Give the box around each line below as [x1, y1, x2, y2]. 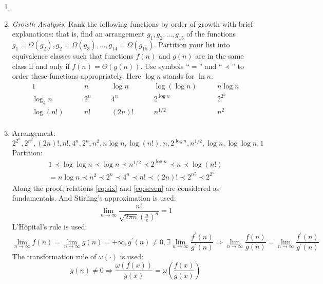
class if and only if [12, 60, 70, 71]
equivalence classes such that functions [12, 50, 134, 61]
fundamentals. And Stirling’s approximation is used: [12, 192, 176, 203]
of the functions [186, 28, 236, 39]
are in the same [195, 50, 244, 61]
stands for [163, 70, 195, 81]
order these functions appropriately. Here [12, 70, 141, 81]
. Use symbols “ [140, 60, 189, 71]
